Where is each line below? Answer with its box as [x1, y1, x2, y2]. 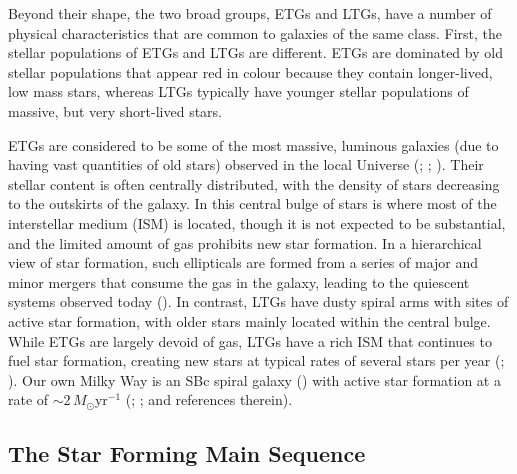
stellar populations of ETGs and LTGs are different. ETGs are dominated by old [8, 42, 503, 63]
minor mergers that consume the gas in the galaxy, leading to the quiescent [8, 271, 470, 292]
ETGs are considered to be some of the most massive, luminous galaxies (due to [8, 134, 499, 155]
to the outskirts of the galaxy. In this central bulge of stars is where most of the [8, 193, 497, 214]
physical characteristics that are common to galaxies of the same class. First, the [8, 22, 503, 43]
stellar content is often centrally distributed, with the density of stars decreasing [8, 173, 500, 194]
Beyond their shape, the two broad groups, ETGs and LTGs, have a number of [8, 3, 492, 23]
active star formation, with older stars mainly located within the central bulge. [8, 310, 491, 331]
